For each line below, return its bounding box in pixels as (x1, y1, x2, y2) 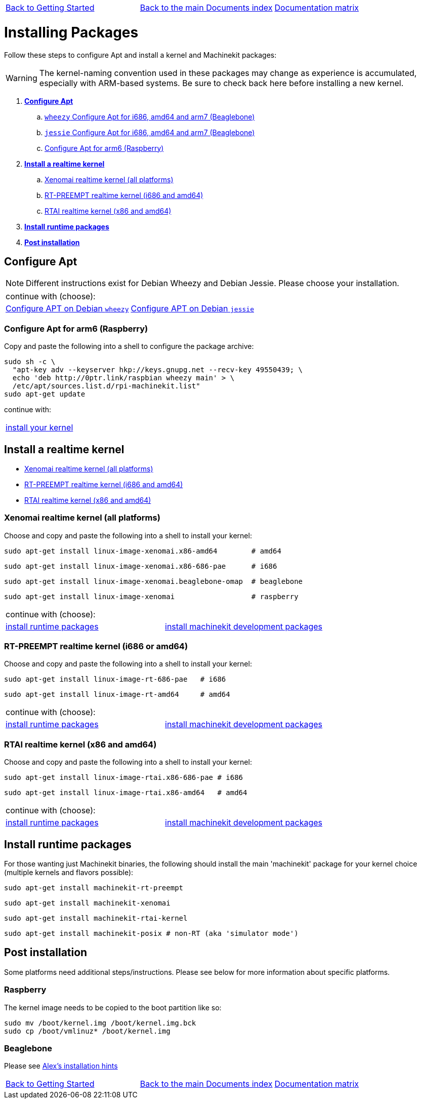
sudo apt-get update (4, 390, 86, 399)
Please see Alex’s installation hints (4, 1061, 118, 1071)
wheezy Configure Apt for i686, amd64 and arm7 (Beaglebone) (45, 112, 255, 121)
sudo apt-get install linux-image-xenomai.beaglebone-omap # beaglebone (4, 577, 303, 585)
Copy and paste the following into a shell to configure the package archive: (4, 342, 254, 351)
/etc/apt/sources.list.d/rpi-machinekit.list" (12, 382, 200, 390)
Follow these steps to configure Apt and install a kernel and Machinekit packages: (4, 50, 277, 59)
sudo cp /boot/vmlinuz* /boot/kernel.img (4, 1027, 171, 1035)
